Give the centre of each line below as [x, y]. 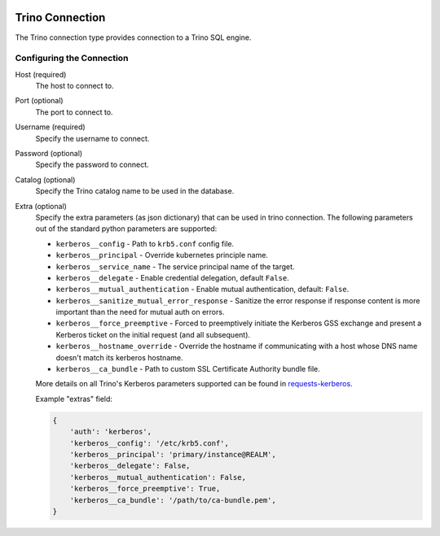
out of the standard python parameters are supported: [126, 229]
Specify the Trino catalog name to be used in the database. [135, 191]
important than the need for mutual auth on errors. [140, 312]
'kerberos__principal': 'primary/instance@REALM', [173, 454]
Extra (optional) [41, 206]
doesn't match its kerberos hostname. [119, 357]
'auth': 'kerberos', [111, 432]
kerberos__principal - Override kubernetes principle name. [162, 255]
